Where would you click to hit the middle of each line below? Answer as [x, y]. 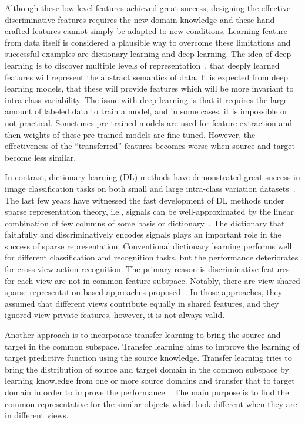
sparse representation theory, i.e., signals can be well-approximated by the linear [149, 211]
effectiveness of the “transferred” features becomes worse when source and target [150, 146]
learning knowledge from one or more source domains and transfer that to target [150, 380]
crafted [17, 31]
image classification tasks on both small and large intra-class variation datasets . [150, 188]
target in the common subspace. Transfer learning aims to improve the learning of [152, 346]
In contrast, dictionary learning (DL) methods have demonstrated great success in [152, 177]
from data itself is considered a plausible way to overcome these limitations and [148, 42]
